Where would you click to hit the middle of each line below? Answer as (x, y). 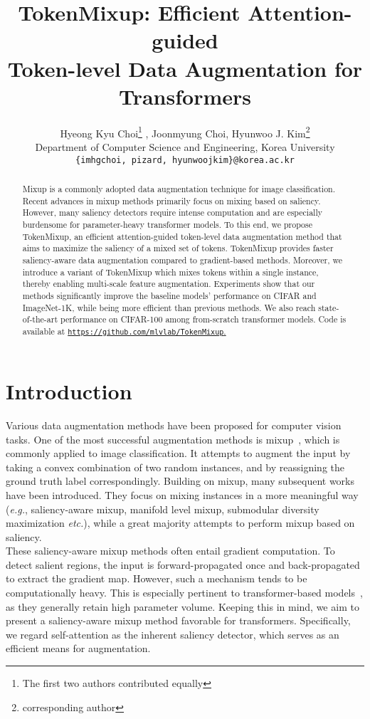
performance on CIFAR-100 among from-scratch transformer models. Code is (203, 319)
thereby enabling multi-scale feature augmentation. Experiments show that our (169, 284)
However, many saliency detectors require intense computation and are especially (172, 212)
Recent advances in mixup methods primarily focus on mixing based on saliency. (171, 200)
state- (329, 307)
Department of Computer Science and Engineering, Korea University (185, 146)
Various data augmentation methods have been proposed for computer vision (174, 425)
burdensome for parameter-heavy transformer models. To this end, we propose (167, 224)
